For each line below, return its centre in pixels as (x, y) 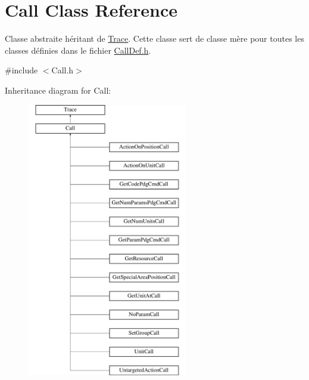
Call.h (63, 70)
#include (21, 70)
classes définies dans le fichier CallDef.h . (78, 50)
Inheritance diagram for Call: (58, 90)
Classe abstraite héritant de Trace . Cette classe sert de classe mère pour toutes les (154, 38)
